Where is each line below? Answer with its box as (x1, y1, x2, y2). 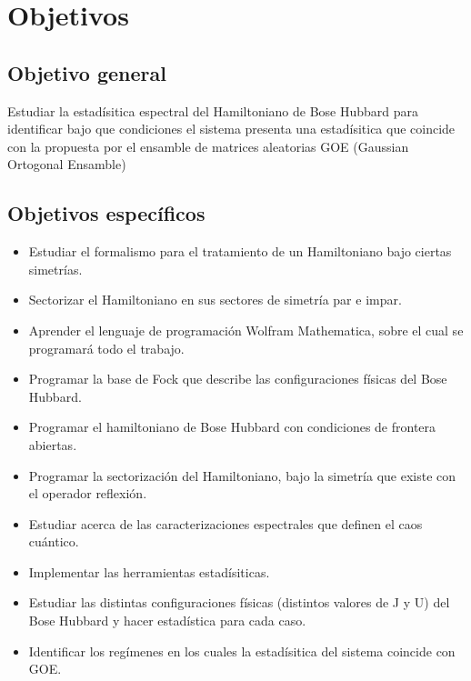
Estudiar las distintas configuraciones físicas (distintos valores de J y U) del (28, 593, 450, 612)
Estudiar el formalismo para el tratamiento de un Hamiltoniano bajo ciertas (28, 242, 452, 261)
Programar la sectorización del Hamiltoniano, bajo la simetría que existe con (28, 466, 456, 485)
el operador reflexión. (28, 484, 147, 503)
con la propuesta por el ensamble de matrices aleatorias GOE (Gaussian (7, 136, 409, 155)
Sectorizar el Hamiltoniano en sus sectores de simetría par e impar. (28, 290, 402, 309)
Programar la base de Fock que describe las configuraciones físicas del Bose (28, 369, 447, 388)
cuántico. (28, 532, 79, 551)
